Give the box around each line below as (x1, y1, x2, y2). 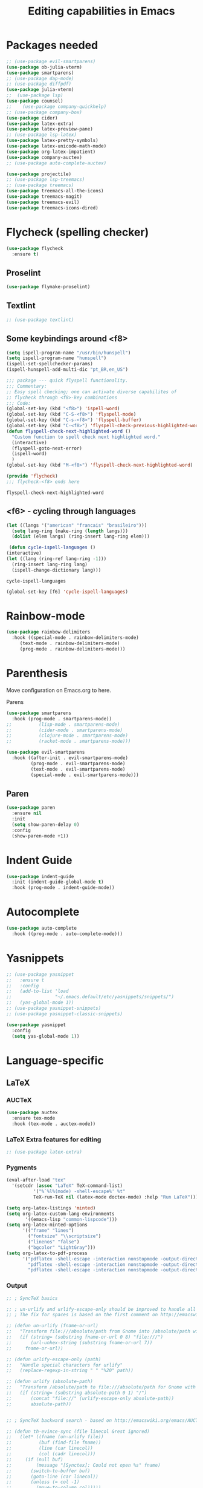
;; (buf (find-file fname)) (6, 1439, 101, 1446)
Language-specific (6, 1053, 104, 1067)
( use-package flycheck (6, 245, 63, 251)
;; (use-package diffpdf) (6, 81, 71, 87)
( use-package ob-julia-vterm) (6, 64, 83, 70)
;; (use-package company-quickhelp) (6, 103, 107, 110)
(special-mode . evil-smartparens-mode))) (30, 772, 139, 778)
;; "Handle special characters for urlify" (6, 1362, 123, 1368)
